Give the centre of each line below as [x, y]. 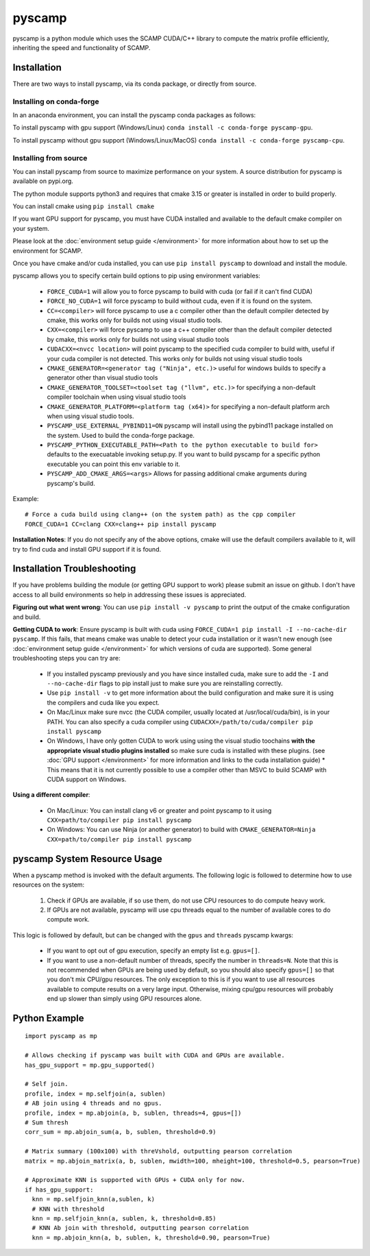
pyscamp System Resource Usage [87, 859]
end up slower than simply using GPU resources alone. [124, 999]
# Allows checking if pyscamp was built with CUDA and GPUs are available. [155, 1056]
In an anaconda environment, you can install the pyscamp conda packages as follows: [134, 115]
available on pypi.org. [43, 181]
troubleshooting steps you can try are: [66, 658]
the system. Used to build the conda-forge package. [121, 435]
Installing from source [50, 158]
